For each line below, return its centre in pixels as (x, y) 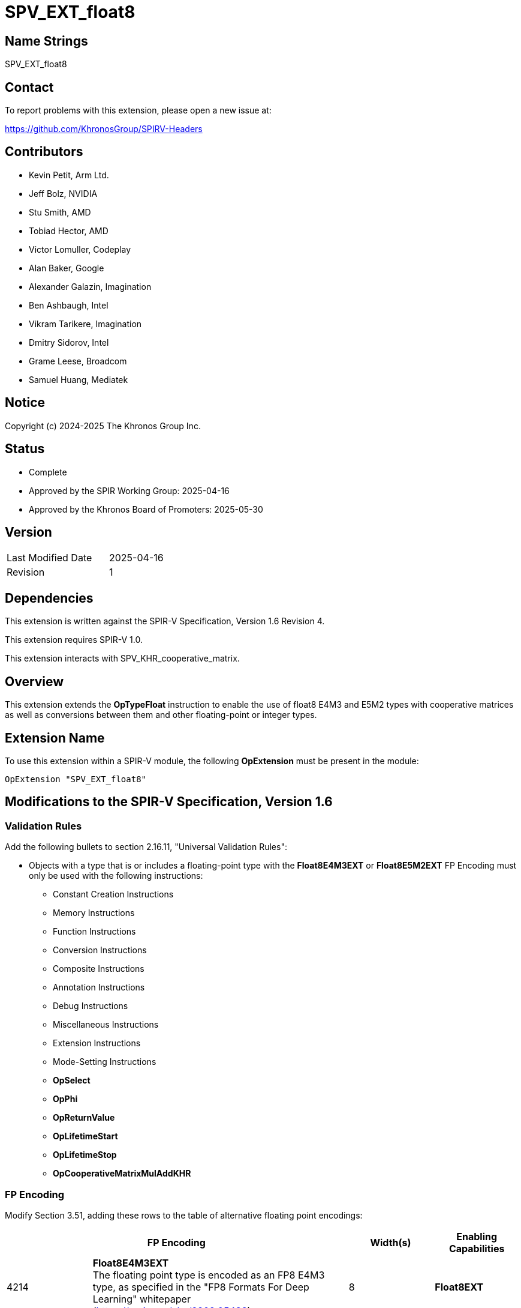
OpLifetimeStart (85, 1136)
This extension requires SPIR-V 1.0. (74, 640)
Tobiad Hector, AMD (69, 231)
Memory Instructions (94, 913)
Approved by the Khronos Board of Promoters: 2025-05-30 (146, 509)
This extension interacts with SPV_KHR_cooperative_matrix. (122, 659)
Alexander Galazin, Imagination (90, 286)
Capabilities (477, 1248)
